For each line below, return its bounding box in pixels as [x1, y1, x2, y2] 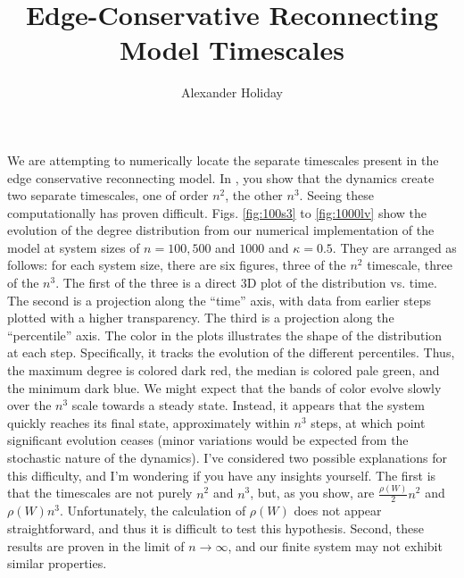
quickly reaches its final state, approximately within [7, 413, 290, 431]
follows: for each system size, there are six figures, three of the [7, 255, 346, 274]
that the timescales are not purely [7, 483, 193, 502]
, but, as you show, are [250, 483, 375, 502]
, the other [225, 186, 283, 205]
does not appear [294, 501, 382, 520]
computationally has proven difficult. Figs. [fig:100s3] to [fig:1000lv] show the [7, 203, 427, 222]
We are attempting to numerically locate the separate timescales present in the [7, 150, 439, 169]
